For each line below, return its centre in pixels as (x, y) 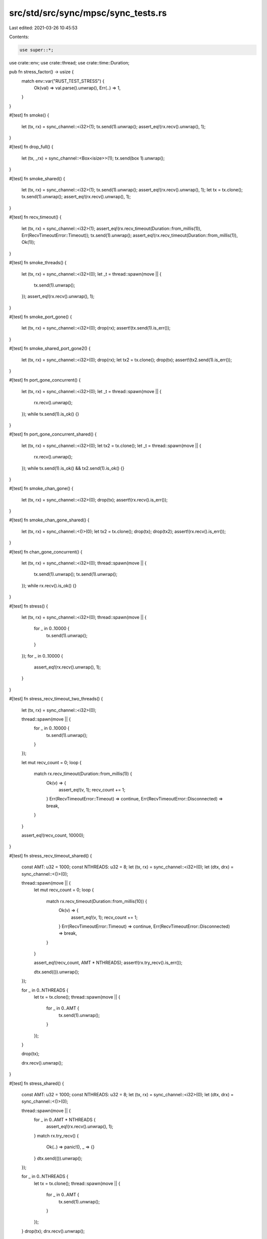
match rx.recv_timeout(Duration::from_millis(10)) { (97, 901)
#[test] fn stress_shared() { (37, 1083)
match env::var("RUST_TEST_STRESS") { (63, 81)
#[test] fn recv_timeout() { (35, 217)
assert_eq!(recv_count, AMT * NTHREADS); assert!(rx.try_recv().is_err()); (108, 963)
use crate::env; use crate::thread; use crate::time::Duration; (69, 62)
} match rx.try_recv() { (56, 1135)
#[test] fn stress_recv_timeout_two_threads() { (56, 699)
